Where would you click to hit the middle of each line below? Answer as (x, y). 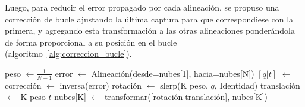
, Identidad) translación (257, 85)
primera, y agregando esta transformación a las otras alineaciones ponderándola (150, 30)
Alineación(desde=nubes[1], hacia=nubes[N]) (173, 73)
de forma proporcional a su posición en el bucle (91, 42)
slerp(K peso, (184, 85)
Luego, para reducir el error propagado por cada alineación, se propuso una (142, 7)
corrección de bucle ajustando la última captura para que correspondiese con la (149, 19)
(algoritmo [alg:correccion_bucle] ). (68, 54)
